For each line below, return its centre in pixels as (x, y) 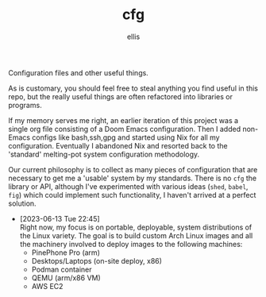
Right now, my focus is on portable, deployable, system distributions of (136, 227)
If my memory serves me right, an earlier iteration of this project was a (123, 120)
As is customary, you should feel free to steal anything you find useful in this (133, 88)
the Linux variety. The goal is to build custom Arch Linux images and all (136, 235)
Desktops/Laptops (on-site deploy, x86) (97, 260)
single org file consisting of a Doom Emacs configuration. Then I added (124, 129)
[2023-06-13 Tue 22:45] (60, 218)
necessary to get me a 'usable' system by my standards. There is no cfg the (132, 178)
